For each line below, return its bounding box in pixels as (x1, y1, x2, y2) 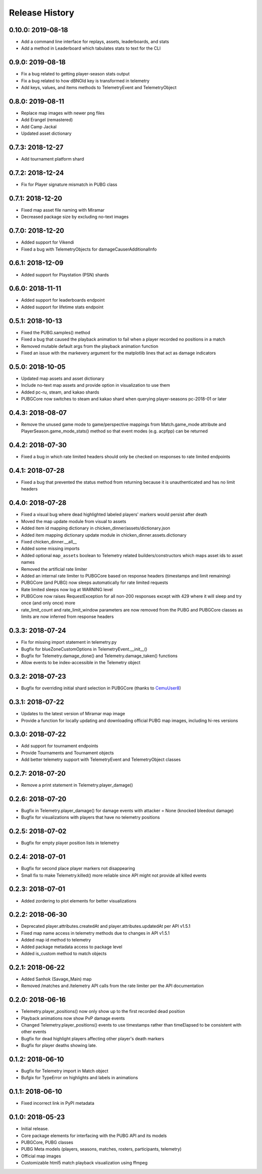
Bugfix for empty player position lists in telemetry (21, 840, 120, 846)
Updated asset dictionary (21, 130, 72, 136)
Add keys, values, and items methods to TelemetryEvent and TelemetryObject (21, 85, 177, 90)
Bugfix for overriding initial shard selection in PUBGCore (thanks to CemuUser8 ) (21, 685, 181, 691)
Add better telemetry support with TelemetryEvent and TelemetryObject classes (21, 757, 181, 762)
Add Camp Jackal (21, 124, 57, 129)
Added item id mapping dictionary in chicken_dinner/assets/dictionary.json (21, 525, 171, 531)
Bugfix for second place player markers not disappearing (21, 866, 135, 871)
